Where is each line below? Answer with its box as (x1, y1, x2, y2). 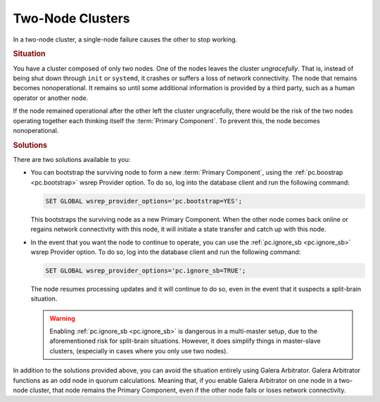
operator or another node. (13, 94, 89, 102)
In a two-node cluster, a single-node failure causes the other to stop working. (13, 35, 238, 44)
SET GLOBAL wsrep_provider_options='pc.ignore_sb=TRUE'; (45, 266, 246, 275)
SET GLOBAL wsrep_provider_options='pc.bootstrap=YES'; (45, 197, 243, 205)
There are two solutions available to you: (13, 155, 131, 163)
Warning (49, 314, 75, 322)
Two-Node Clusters (13, 11, 130, 26)
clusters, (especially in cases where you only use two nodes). (49, 346, 229, 355)
